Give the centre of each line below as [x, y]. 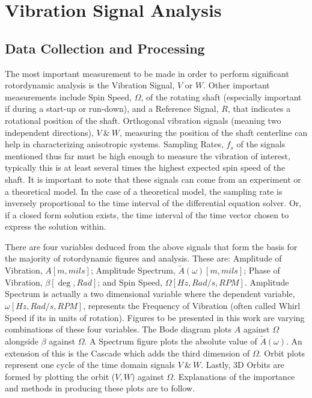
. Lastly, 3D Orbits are [243, 365]
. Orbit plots [282, 353]
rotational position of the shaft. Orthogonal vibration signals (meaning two [143, 120]
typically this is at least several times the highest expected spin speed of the [145, 167]
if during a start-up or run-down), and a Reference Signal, [112, 109]
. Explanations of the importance [234, 376]
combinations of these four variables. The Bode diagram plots [118, 329]
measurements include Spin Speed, [68, 96]
